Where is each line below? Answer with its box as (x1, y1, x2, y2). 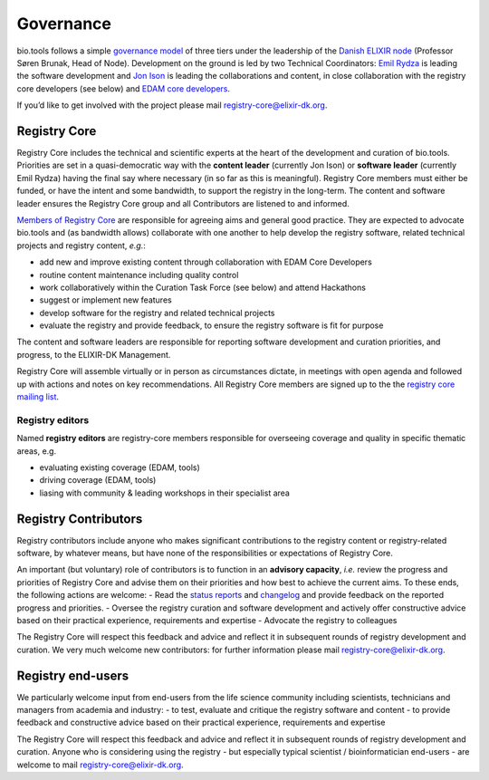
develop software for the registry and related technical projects (39, 307, 275, 318)
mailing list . (16, 391, 59, 402)
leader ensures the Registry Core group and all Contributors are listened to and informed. (16, 197, 350, 208)
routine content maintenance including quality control (39, 269, 239, 280)
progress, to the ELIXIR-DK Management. (16, 349, 171, 360)
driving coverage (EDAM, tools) (39, 475, 157, 486)
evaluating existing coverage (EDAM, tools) (39, 462, 201, 473)
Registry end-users (16, 668, 129, 683)
